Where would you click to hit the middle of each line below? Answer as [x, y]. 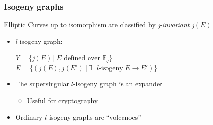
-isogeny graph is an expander [118, 84]
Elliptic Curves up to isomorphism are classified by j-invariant [97, 25]
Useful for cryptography [62, 100]
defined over [82, 58]
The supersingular [42, 84]
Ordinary [29, 116]
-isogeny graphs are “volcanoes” [94, 116]
